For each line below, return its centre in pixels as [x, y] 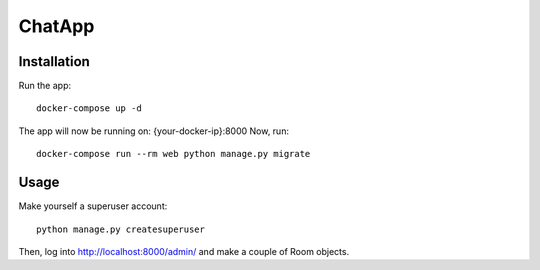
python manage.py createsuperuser [120, 229]
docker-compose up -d [89, 108]
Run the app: [45, 86]
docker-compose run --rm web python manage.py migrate [173, 154]
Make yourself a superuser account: [93, 206]
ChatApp [56, 26]
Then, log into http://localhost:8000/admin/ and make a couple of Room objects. [184, 251]
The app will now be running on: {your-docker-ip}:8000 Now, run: [154, 131]
